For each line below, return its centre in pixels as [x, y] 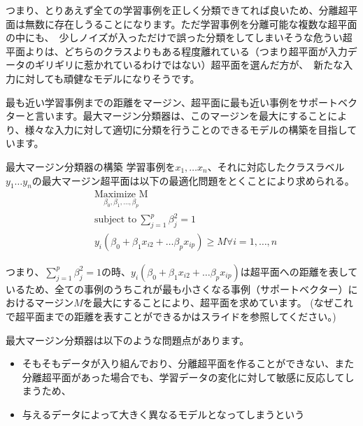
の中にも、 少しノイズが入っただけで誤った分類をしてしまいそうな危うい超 [179, 37]
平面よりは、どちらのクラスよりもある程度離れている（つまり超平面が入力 [177, 51]
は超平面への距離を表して [299, 271]
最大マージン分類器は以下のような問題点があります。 [128, 340]
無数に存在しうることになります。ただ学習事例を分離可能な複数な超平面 [191, 23]
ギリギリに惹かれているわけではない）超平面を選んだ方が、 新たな [189, 65]
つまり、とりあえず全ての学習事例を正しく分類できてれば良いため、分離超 [177, 10]
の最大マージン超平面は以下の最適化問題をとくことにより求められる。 [193, 180]
